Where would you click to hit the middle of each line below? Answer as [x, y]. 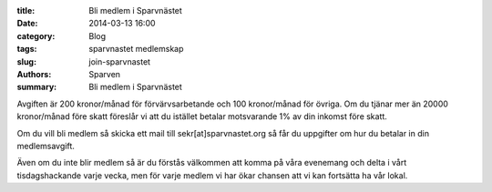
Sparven [105, 74]
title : [26, 10]
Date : [27, 24]
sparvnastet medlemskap [136, 49]
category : [36, 35]
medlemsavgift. [46, 146]
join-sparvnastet [119, 61]
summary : [37, 87]
